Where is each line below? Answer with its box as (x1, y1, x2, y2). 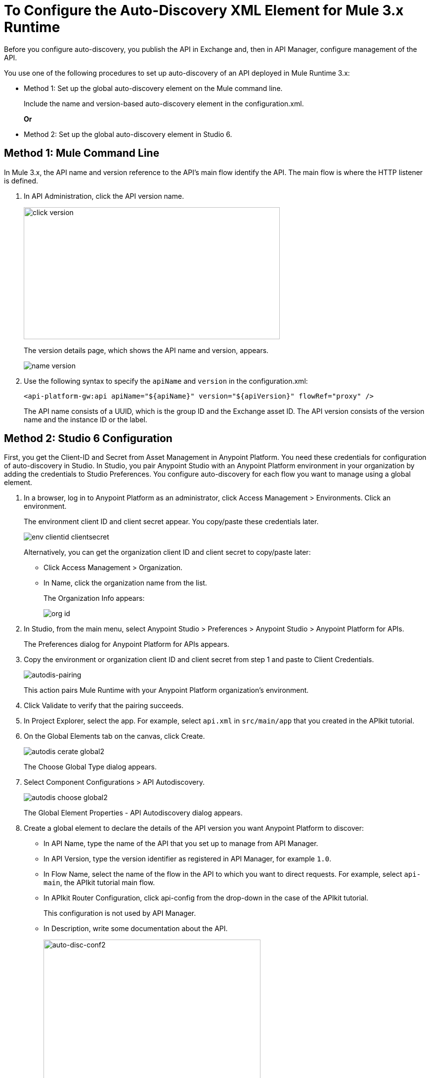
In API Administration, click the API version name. (24, 191, 184, 200)
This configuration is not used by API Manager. (43, 909, 196, 918)
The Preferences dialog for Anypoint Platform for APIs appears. (24, 640, 229, 649)
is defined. (4, 176, 39, 185)
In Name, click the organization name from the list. (43, 579, 207, 587)
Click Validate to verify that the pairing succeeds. (24, 701, 184, 710)
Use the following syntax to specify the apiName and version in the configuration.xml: (24, 376, 308, 385)
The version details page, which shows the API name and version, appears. (24, 346, 269, 355)
